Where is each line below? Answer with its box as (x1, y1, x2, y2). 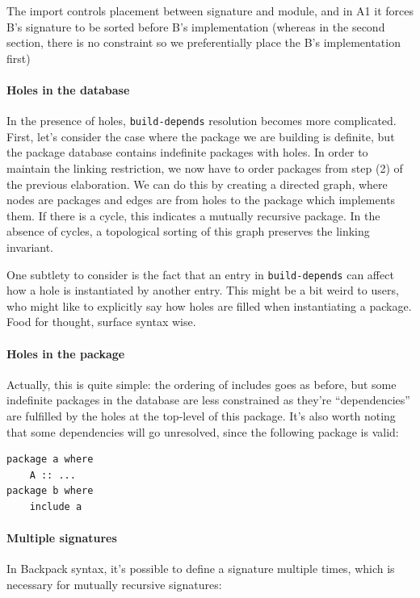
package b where (6, 485, 94, 497)
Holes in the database (6, 81, 130, 98)
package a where (6, 454, 94, 466)
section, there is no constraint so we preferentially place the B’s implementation (6, 34, 401, 51)
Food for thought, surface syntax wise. (6, 313, 196, 330)
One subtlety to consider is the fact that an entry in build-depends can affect (6, 266, 394, 282)
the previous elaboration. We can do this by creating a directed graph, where (6, 175, 388, 192)
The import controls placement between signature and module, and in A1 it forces (6, 2, 414, 19)
